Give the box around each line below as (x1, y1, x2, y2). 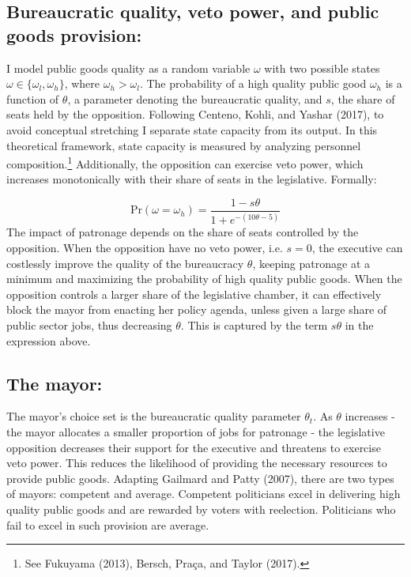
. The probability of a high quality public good (139, 75, 367, 92)
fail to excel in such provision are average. (6, 516, 209, 533)
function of (6, 90, 59, 107)
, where (64, 75, 100, 92)
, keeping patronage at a (252, 255, 371, 271)
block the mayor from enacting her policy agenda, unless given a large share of (6, 301, 387, 318)
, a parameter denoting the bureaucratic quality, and (67, 90, 322, 107)
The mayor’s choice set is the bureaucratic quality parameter (6, 408, 301, 424)
